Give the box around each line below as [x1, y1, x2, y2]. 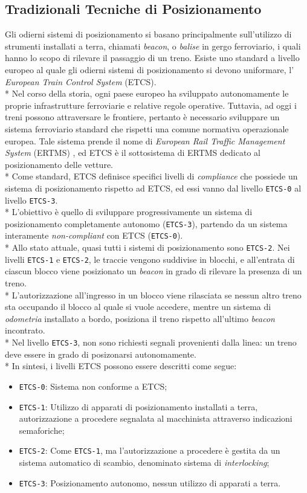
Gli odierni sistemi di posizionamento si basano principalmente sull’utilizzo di [5, 28, 292, 40]
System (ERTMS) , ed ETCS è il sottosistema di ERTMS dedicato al [5, 146, 260, 159]
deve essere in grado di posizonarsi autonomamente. [5, 347, 196, 360]
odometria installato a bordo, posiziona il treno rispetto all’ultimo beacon [5, 312, 275, 324]
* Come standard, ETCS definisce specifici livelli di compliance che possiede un [5, 170, 298, 182]
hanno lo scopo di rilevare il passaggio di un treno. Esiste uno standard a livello [5, 51, 300, 64]
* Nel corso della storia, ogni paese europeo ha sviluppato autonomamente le [5, 87, 289, 100]
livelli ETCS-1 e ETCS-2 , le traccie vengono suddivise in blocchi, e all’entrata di [5, 253, 295, 265]
